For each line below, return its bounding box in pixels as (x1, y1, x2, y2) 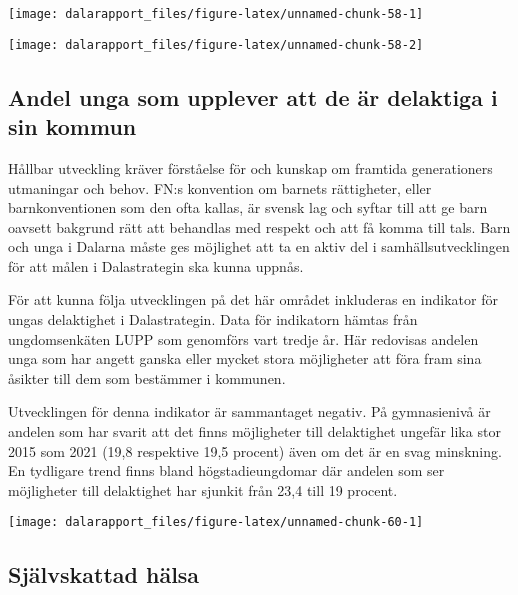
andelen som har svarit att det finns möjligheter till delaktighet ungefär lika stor (8, 421, 501, 442)
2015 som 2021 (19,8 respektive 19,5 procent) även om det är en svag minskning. (8, 440, 502, 461)
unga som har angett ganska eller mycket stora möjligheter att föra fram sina (8, 348, 482, 369)
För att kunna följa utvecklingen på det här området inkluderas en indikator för (8, 289, 498, 310)
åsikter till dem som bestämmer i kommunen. (8, 367, 286, 388)
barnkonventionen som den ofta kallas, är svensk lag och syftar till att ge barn (8, 197, 488, 218)
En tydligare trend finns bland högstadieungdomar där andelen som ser (8, 460, 445, 481)
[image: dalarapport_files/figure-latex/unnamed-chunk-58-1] (8, 7, 424, 21)
